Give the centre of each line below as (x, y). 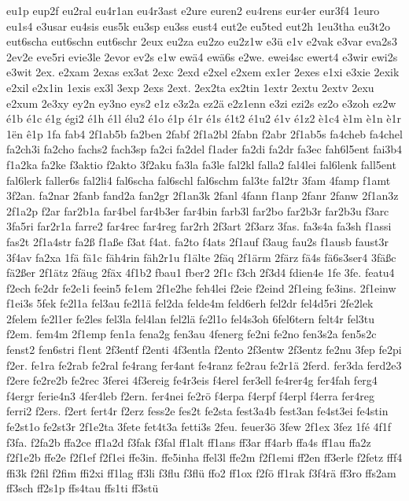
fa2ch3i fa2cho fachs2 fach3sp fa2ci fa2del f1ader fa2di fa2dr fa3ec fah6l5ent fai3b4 (204, 149)
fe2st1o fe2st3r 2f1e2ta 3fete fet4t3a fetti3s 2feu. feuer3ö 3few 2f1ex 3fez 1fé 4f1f (199, 427)
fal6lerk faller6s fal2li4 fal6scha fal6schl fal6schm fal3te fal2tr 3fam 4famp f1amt (199, 180)
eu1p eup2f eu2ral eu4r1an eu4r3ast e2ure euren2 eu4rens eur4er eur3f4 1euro (193, 10)
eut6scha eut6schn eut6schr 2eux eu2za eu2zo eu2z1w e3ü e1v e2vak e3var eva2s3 (202, 41)
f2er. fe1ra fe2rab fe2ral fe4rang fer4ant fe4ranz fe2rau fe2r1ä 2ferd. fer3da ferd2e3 (204, 365)
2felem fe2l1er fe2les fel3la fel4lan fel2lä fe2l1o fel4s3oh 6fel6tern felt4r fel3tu (191, 318)
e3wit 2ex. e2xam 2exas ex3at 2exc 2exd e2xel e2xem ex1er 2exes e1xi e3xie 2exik (203, 72)
